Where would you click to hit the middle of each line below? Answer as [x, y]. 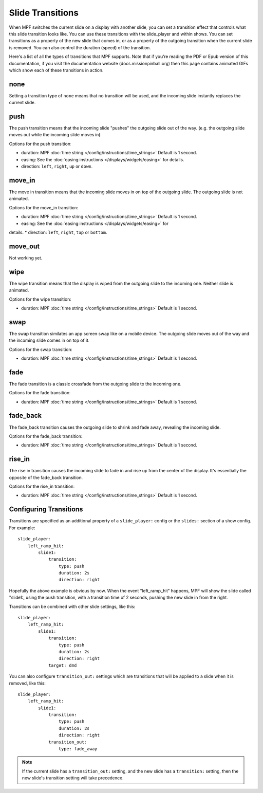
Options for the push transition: [40, 144]
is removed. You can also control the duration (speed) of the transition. [80, 47]
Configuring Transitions [46, 509]
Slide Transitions [44, 13]
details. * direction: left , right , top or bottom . [58, 232]
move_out [24, 246]
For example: [22, 528]
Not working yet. [26, 258]
